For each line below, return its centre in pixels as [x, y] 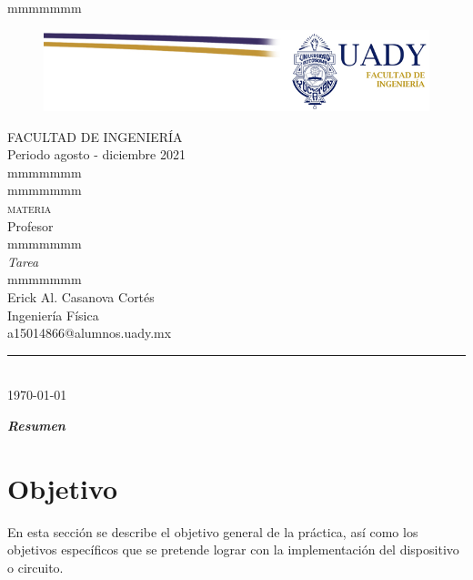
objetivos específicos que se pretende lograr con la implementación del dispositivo [233, 549]
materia [30, 208]
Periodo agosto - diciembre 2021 [96, 154]
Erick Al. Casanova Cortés [81, 297]
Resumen [36, 426]
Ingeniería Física [53, 315]
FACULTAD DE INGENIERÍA [95, 136]
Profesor [30, 225]
